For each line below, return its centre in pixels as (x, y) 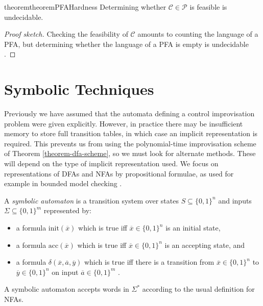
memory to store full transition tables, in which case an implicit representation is (131, 133)
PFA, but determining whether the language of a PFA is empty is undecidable (126, 44)
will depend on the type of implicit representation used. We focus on (111, 163)
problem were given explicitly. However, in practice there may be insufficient (124, 123)
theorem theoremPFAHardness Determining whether (85, 7)
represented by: (67, 210)
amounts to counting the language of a (198, 34)
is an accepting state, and (205, 245)
